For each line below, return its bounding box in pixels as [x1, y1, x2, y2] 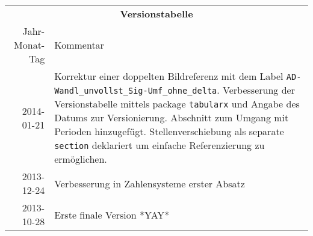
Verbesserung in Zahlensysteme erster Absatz [54, 176, 245, 190]
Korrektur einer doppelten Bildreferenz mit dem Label [54, 69, 284, 83]
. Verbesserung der [217, 83, 295, 97]
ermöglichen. [54, 152, 107, 166]
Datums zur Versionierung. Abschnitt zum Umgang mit [54, 110, 289, 124]
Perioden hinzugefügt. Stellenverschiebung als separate [54, 124, 284, 138]
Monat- [14, 38, 45, 52]
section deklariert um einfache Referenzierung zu [54, 138, 265, 152]
